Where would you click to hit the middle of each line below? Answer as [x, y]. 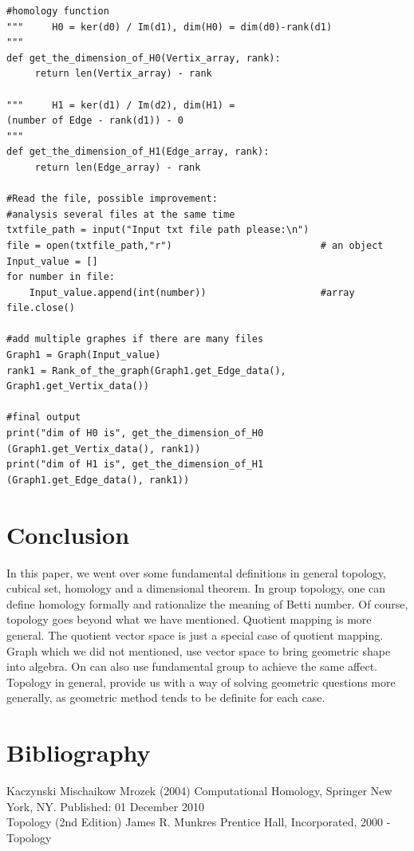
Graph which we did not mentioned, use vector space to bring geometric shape [199, 650]
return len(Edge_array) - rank [118, 167]
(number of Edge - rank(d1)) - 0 [95, 121]
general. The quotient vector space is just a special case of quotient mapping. [195, 634]
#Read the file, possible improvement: [112, 199]
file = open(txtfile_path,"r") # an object [195, 245]
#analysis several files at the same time [121, 214]
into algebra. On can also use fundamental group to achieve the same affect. [192, 666]
